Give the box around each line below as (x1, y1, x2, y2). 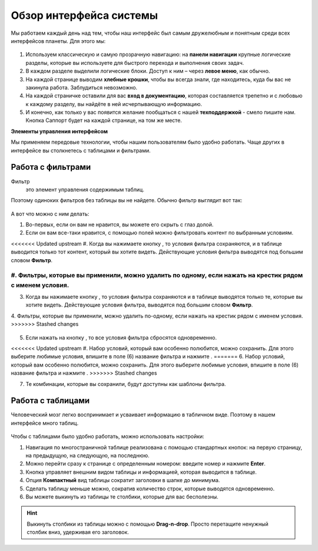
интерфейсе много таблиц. (11, 419, 79, 427)
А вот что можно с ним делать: (11, 210, 90, 217)
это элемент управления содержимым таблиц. (25, 186, 144, 193)
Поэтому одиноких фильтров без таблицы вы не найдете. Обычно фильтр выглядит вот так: (11, 197, 243, 204)
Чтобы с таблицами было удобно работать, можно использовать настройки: (11, 433, 204, 440)
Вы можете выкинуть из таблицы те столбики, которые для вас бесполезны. (25, 493, 219, 500)
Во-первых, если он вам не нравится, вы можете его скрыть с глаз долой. (25, 221, 214, 228)
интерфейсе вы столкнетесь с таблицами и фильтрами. (11, 147, 151, 154)
